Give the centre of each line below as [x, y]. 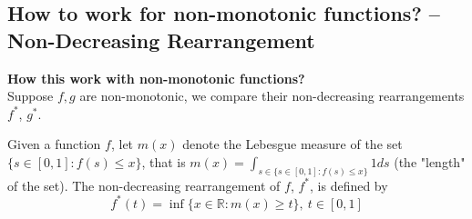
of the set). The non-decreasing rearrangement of [144, 185]
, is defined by [349, 185]
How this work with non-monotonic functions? [156, 78]
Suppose [31, 96]
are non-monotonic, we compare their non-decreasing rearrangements [272, 96]
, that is [164, 161]
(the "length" [430, 161]
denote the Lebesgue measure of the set [292, 144]
